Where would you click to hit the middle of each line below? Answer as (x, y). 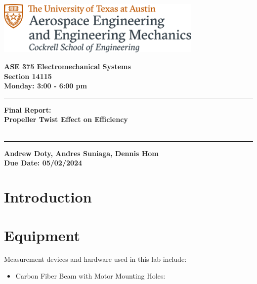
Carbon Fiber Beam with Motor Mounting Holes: (90, 275)
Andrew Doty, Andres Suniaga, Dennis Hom (81, 153)
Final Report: (28, 109)
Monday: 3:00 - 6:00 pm (45, 86)
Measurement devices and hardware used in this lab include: (95, 259)
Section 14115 (28, 76)
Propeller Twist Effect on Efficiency (66, 119)
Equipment (42, 235)
